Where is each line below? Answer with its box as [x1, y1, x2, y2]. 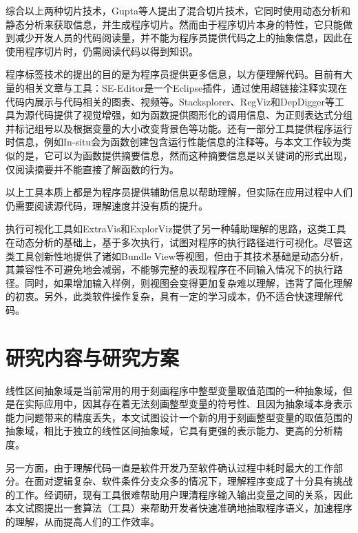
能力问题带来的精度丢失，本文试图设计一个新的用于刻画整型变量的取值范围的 [6, 410, 352, 424]
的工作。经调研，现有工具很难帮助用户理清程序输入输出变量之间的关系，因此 [6, 487, 352, 501]
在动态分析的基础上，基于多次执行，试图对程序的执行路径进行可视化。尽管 [6, 234, 343, 249]
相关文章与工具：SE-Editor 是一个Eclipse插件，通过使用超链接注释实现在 [24, 80, 348, 94]
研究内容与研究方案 [6, 343, 180, 371]
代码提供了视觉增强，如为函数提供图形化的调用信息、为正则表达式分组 [34, 108, 352, 122]
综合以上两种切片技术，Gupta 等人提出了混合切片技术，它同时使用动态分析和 [6, 3, 351, 17]
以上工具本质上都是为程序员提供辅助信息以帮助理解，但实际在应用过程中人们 [6, 185, 352, 199]
